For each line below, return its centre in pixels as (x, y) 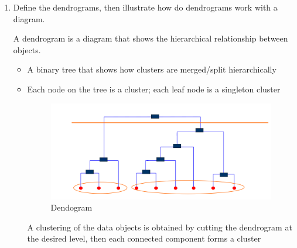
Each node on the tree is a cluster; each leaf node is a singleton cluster (154, 89)
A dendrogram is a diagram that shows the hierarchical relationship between (151, 38)
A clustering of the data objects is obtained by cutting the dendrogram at (160, 227)
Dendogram (71, 207)
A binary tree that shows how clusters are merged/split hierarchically (152, 69)
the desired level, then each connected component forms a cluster (144, 238)
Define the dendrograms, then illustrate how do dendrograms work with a (145, 7)
